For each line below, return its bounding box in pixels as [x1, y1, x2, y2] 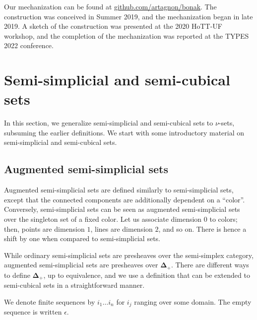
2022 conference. [4, 40, 54, 51]
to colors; [209, 214, 238, 224]
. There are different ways [171, 259, 249, 270]
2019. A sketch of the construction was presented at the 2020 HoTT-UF [4, 21, 222, 31]
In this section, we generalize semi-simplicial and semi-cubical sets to [4, 118, 213, 128]
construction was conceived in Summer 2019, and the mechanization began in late [4, 11, 253, 21]
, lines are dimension [90, 223, 153, 234]
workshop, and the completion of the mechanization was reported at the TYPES [4, 30, 249, 41]
